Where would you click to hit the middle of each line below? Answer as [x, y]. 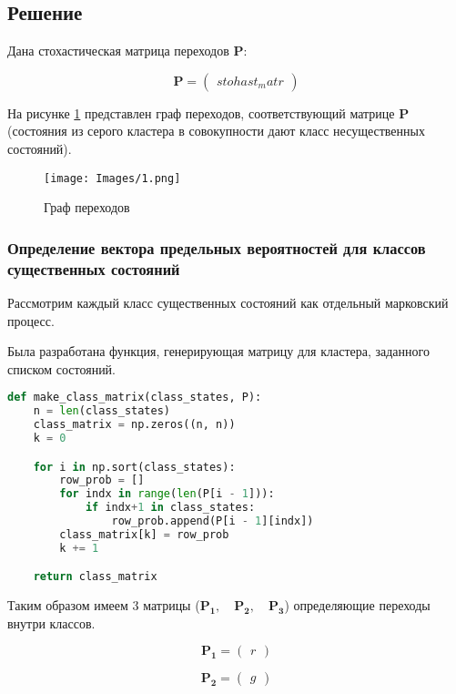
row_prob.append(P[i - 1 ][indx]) [213, 521]
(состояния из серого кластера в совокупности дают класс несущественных [216, 131]
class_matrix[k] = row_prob [144, 534]
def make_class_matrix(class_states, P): [135, 398]
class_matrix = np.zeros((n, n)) [134, 425]
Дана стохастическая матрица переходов [118, 51]
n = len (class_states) [102, 411]
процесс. [31, 320]
